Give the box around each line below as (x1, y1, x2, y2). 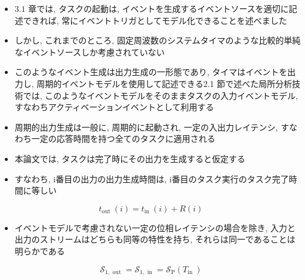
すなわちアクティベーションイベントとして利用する (14, 101, 214, 113)
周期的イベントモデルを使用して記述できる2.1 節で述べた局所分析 (36, 77, 292, 89)
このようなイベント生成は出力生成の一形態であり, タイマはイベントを (14, 66, 288, 78)
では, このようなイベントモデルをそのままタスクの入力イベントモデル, (23, 89, 298, 101)
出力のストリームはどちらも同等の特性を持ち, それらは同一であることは (14, 233, 295, 245)
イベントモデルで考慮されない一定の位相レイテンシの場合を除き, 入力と (14, 221, 296, 234)
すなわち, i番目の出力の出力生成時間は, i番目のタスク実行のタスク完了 (14, 172, 289, 185)
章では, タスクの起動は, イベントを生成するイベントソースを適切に (28, 2, 289, 14)
